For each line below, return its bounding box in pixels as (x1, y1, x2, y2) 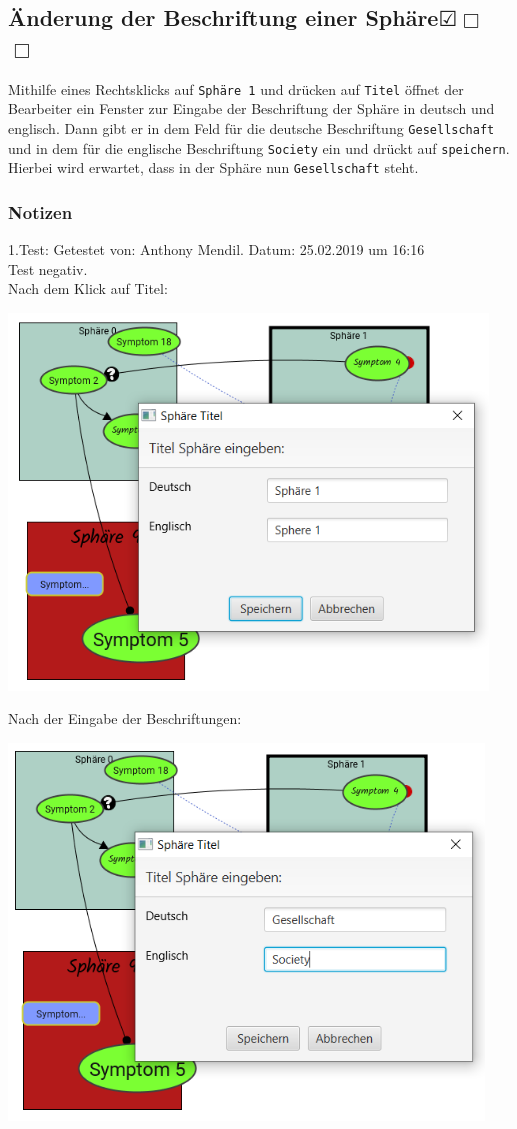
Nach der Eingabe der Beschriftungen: (8, 708, 242, 729)
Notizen (8, 199, 73, 224)
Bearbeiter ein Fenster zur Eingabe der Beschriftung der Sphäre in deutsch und (8, 98, 495, 119)
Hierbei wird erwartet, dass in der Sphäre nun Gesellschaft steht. (8, 157, 419, 178)
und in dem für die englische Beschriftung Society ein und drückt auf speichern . (8, 137, 510, 158)
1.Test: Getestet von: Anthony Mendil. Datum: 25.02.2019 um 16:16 (8, 239, 425, 260)
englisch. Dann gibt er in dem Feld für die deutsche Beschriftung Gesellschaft (8, 117, 495, 138)
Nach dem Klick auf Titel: (8, 278, 168, 299)
